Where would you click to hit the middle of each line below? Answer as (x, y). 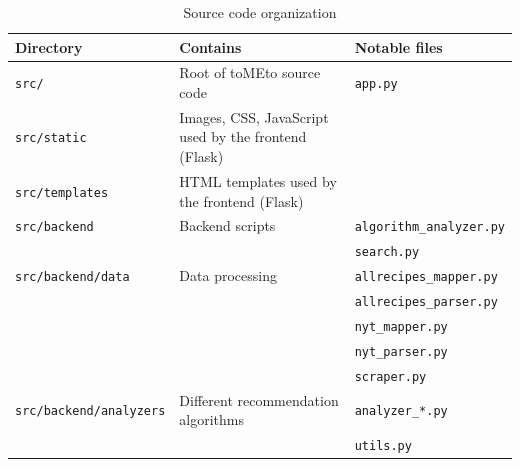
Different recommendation (259, 399)
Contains (210, 46)
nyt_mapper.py (401, 326)
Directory (49, 46)
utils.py (383, 446)
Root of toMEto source (250, 72)
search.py (387, 252)
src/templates (62, 192)
